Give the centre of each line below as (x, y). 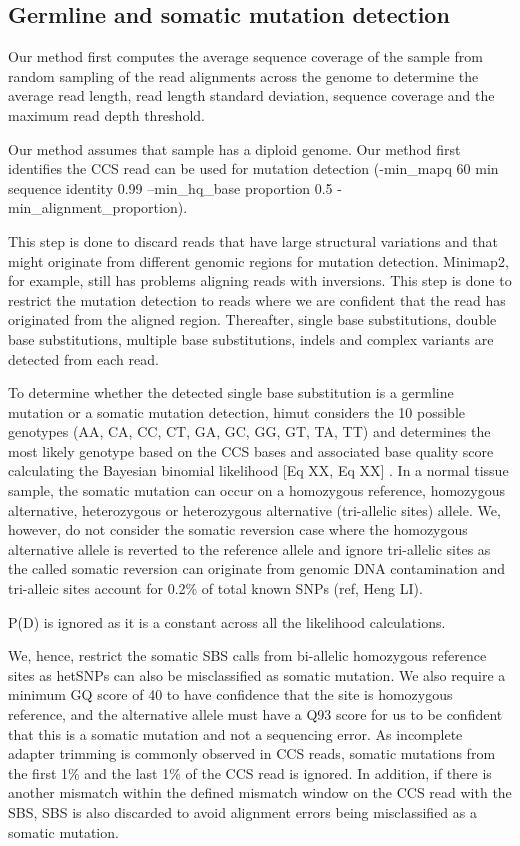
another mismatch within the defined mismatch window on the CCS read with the (260, 792)
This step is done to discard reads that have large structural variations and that (253, 240)
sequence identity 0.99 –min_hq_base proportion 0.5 (170, 187)
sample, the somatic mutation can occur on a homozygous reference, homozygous (256, 490)
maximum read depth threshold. (106, 114)
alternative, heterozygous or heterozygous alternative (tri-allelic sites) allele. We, (254, 509)
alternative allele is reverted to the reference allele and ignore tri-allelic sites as (249, 548)
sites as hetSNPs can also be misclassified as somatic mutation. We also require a (257, 674)
